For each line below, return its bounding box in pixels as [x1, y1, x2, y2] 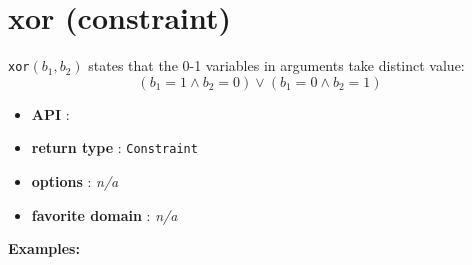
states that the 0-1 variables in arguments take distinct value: [88, 55, 465, 76]
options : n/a [31, 171, 119, 192]
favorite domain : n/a [31, 204, 178, 225]
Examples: [8, 238, 80, 259]
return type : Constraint [31, 137, 198, 158]
